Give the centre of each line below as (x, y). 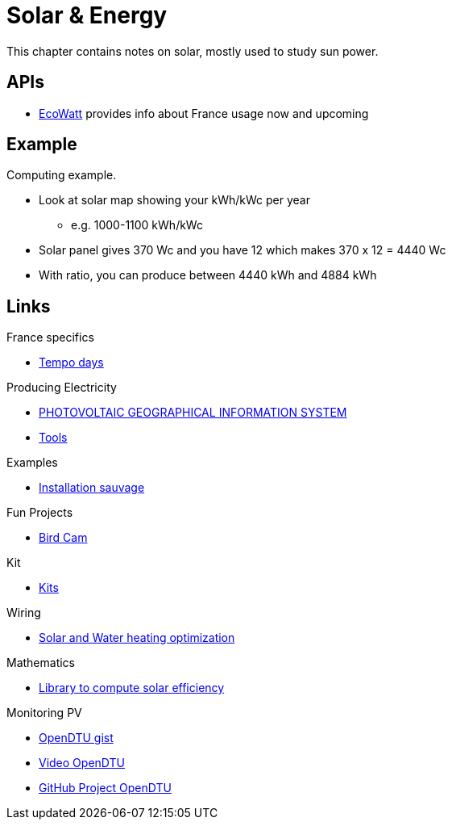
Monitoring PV (44, 713)
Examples (32, 463)
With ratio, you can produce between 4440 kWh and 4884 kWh (208, 275)
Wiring (24, 613)
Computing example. (62, 175)
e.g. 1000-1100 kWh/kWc (137, 225)
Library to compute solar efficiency (132, 688)
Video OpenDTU (82, 763)
